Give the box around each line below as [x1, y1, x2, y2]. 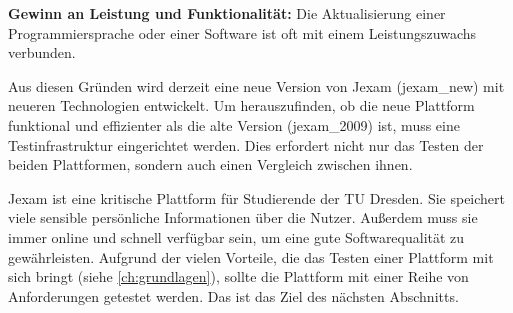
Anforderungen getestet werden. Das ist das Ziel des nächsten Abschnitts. [8, 285, 459, 306]
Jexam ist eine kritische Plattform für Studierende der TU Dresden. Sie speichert [8, 187, 505, 208]
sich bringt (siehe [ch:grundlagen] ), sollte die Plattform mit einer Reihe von [8, 266, 469, 287]
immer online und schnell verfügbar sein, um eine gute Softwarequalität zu [8, 226, 465, 247]
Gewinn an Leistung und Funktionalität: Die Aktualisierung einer [8, 3, 446, 23]
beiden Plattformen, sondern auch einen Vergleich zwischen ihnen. [8, 154, 413, 175]
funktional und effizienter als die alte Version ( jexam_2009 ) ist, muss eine [8, 114, 460, 135]
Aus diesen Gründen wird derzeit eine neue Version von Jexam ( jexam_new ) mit [8, 75, 505, 96]
